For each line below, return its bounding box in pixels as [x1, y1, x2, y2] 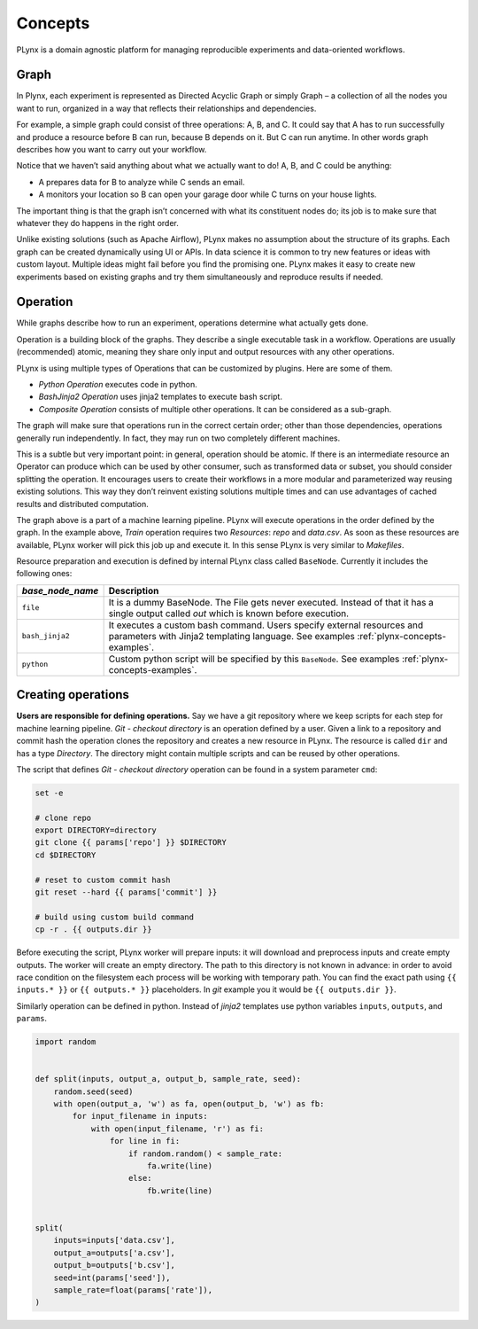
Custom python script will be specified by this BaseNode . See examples [108, 653, 400, 665]
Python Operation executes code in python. [38, 379, 198, 389]
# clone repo [35, 812, 92, 823]
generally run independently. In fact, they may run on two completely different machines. [16, 433, 341, 443]
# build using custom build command [35, 911, 195, 922]
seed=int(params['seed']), [53, 1272, 172, 1283]
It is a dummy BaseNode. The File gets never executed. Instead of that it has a [108, 596, 434, 608]
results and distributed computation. [16, 498, 150, 509]
